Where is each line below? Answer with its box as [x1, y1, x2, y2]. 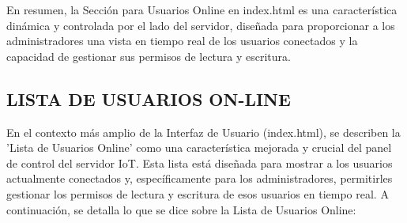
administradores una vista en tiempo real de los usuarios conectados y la [6, 32, 358, 49]
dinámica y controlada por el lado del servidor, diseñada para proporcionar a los [6, 17, 395, 33]
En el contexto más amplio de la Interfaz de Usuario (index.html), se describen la [6, 123, 401, 140]
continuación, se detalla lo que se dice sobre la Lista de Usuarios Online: [6, 201, 356, 217]
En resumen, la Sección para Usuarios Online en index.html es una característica [6, 2, 398, 17]
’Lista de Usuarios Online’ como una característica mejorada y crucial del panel [6, 139, 392, 156]
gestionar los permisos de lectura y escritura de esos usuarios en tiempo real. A [6, 185, 389, 202]
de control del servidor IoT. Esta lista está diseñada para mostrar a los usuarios [6, 154, 393, 171]
